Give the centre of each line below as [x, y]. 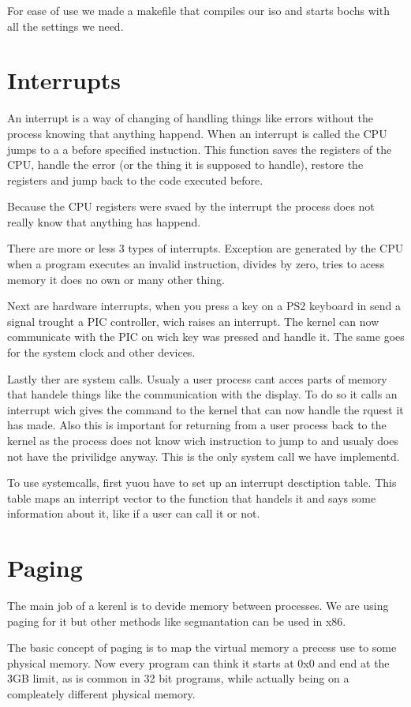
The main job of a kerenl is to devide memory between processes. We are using [198, 606]
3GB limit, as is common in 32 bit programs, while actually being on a [178, 678]
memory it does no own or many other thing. [116, 279]
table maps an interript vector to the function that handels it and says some [192, 498]
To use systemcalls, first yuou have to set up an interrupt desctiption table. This [202, 483]
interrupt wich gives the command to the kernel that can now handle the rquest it [205, 409]
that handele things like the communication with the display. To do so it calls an [202, 394]
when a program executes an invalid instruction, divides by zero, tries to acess [196, 264]
